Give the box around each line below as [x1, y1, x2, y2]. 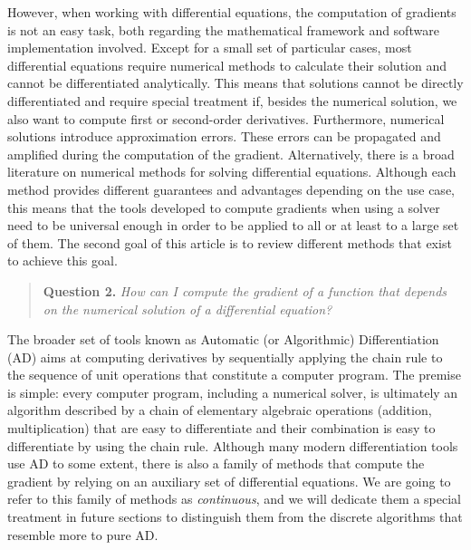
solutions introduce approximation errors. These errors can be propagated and [7, 127, 441, 146]
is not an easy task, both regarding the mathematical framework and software [7, 20, 439, 39]
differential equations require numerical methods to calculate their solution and [7, 55, 447, 74]
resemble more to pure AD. [7, 525, 159, 544]
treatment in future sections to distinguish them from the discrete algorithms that [7, 507, 463, 526]
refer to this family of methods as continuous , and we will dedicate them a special [7, 489, 462, 508]
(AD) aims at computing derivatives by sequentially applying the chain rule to [7, 347, 443, 366]
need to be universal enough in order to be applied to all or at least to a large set [7, 216, 459, 235]
